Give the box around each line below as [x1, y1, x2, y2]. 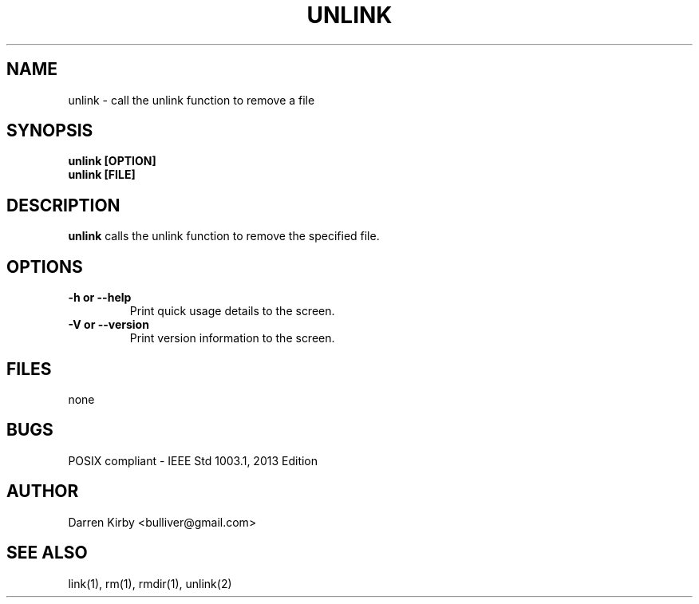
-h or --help [68, 290, 132, 305]
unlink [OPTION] [68, 154, 156, 168]
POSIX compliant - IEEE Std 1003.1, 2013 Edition [68, 453, 318, 468]
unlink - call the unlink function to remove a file [68, 93, 315, 107]
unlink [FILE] [68, 168, 136, 182]
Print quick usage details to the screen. [129, 304, 335, 318]
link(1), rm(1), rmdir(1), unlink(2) [68, 576, 232, 590]
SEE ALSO [6, 543, 88, 563]
